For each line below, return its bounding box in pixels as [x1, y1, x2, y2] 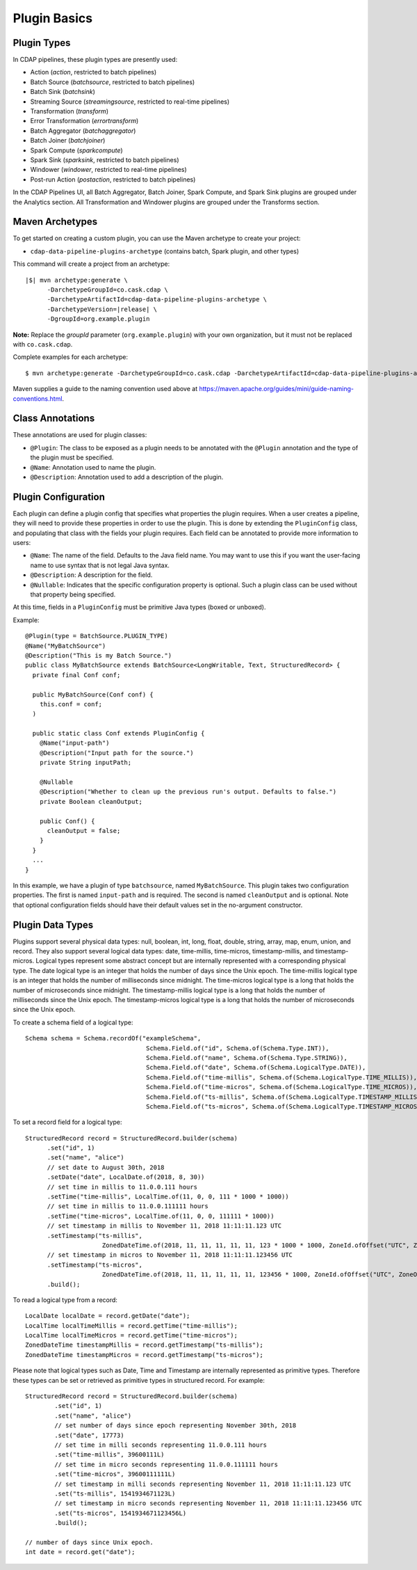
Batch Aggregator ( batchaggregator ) [30, 126, 136, 135]
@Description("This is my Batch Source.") [25, 651, 172, 659]
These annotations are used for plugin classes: [13, 431, 147, 439]
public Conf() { [39, 817, 95, 825]
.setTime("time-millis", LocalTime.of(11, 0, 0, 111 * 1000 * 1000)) [47, 1193, 289, 1200]
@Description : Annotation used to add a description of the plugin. [30, 473, 224, 481]
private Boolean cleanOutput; [39, 798, 142, 805]
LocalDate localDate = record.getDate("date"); [25, 1312, 190, 1320]
